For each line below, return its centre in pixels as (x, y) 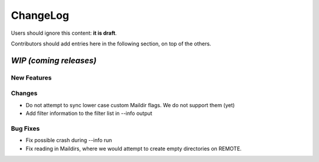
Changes (24, 93)
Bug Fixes (25, 128)
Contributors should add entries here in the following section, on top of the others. (111, 44)
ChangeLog (40, 15)
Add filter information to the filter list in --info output (89, 113)
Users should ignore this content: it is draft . (64, 33)
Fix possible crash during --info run (69, 140)
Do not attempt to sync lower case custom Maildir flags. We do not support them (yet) (130, 105)
